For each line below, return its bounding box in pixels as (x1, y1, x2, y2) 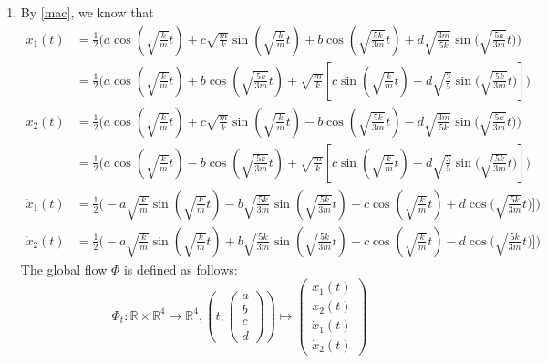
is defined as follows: (123, 259, 238, 278)
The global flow (20, 259, 108, 278)
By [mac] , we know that (20, 3, 154, 21)
